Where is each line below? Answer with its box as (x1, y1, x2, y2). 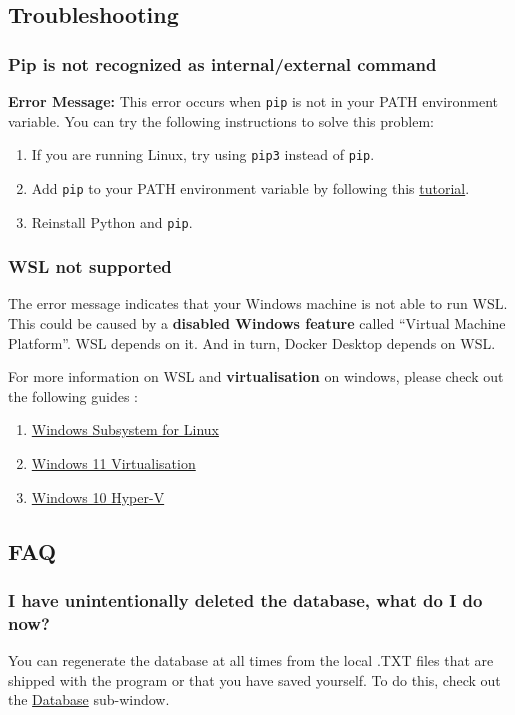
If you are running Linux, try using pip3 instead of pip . (31, 144, 375, 165)
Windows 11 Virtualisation (31, 453, 196, 473)
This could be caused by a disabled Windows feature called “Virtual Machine (8, 313, 506, 334)
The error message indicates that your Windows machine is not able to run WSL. (8, 293, 508, 314)
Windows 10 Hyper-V (31, 486, 165, 507)
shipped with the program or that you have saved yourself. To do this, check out (8, 669, 501, 690)
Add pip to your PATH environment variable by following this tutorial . (31, 177, 470, 198)
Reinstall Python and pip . (31, 211, 193, 232)
